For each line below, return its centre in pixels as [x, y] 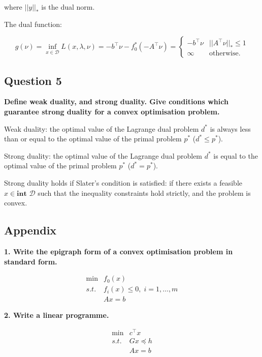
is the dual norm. [68, 7]
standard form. [31, 261]
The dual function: [33, 24]
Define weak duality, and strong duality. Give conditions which [116, 101]
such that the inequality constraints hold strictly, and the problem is [144, 192]
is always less [230, 128]
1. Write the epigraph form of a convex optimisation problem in [119, 251]
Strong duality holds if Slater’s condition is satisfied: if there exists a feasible [123, 182]
